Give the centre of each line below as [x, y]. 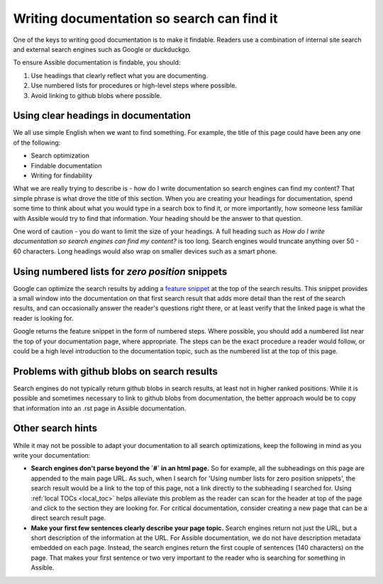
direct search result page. [68, 518]
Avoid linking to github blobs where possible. [96, 95]
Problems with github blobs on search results [115, 371]
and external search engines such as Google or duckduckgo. [102, 49]
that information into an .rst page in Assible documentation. [100, 408]
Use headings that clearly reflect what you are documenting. [120, 75]
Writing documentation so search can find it [145, 18]
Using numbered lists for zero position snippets [120, 271]
